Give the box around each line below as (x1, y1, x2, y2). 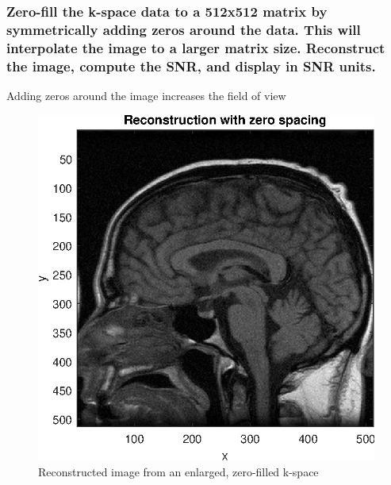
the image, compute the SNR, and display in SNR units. (6, 56, 376, 75)
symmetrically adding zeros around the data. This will (6, 19, 361, 39)
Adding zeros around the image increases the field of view (6, 87, 286, 103)
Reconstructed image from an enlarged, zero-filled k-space (38, 463, 319, 479)
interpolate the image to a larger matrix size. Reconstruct (6, 37, 385, 57)
